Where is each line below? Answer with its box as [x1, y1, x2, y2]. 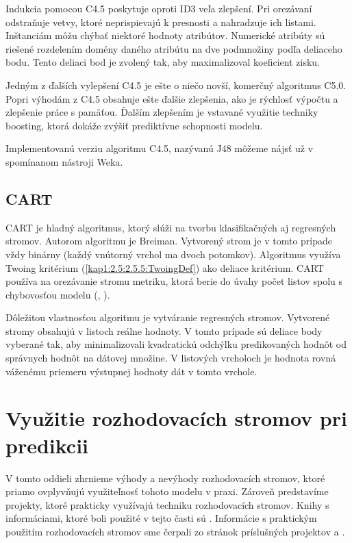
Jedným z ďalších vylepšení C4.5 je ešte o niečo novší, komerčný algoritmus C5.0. [5, 77, 347, 92]
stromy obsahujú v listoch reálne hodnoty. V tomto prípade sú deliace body [5, 323, 323, 338]
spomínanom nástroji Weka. [5, 154, 123, 168]
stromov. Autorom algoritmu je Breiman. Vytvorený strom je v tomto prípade [5, 233, 333, 248]
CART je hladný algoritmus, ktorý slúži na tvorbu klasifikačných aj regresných [5, 220, 336, 234]
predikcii [5, 431, 89, 459]
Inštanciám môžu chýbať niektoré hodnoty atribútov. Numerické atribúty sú [5, 28, 325, 42]
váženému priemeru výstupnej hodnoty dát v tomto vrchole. [5, 364, 257, 378]
